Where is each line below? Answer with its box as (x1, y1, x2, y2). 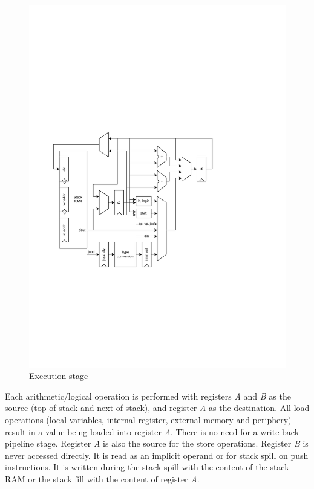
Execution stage (29, 369, 88, 382)
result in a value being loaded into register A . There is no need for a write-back (5, 425, 299, 438)
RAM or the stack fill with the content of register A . (5, 473, 200, 485)
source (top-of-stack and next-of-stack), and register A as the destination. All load (5, 401, 310, 414)
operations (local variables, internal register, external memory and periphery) (5, 413, 292, 426)
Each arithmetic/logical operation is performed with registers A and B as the (5, 389, 291, 402)
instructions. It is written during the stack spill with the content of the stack (5, 461, 289, 473)
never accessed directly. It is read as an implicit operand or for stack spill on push (5, 449, 309, 461)
